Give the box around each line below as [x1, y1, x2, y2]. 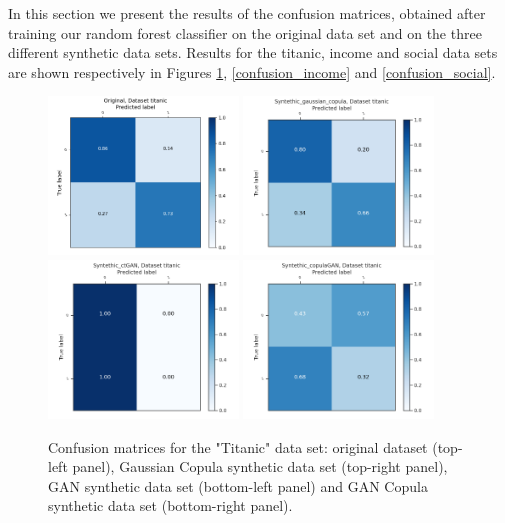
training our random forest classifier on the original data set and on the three [8, 22, 482, 43]
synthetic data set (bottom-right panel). [48, 495, 293, 516]
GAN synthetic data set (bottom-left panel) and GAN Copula [48, 475, 428, 496]
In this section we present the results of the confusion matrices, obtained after [8, 3, 486, 23]
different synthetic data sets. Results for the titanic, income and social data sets [8, 42, 498, 63]
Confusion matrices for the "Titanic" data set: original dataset [48, 436, 428, 457]
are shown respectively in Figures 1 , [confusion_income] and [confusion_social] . [8, 61, 496, 82]
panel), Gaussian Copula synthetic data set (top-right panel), [72, 456, 448, 477]
